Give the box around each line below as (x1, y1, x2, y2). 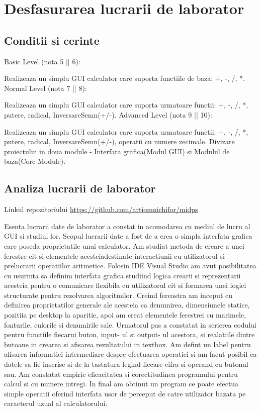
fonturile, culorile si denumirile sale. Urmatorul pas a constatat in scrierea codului (4, 319, 256, 330)
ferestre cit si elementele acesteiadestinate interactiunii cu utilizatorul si (4, 250, 225, 261)
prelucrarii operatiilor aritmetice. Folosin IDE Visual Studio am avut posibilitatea (4, 260, 256, 271)
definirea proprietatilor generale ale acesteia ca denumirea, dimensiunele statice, (4, 299, 250, 310)
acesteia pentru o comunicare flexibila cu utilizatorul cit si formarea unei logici (4, 280, 246, 290)
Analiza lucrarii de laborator (4, 180, 156, 196)
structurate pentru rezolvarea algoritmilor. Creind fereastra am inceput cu (4, 289, 233, 300)
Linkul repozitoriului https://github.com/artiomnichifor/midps (4, 204, 198, 215)
